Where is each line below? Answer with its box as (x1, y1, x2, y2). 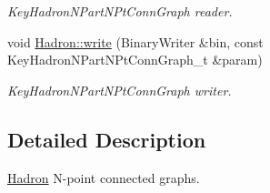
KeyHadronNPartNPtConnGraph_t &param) (7, 50, 263, 69)
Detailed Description (7, 125, 206, 153)
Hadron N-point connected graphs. (7, 168, 200, 187)
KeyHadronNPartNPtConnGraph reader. (7, 2, 233, 20)
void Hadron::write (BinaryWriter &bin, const (7, 32, 264, 51)
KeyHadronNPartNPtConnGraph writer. (7, 80, 232, 99)
